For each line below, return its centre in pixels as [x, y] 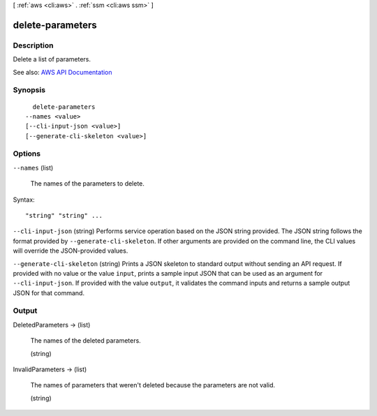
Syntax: [24, 200]
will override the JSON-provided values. [71, 251]
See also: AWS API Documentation [62, 72]
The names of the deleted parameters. [86, 341]
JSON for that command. [49, 292]
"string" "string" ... [64, 215]
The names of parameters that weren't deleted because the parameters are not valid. [153, 385]
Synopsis [29, 90]
